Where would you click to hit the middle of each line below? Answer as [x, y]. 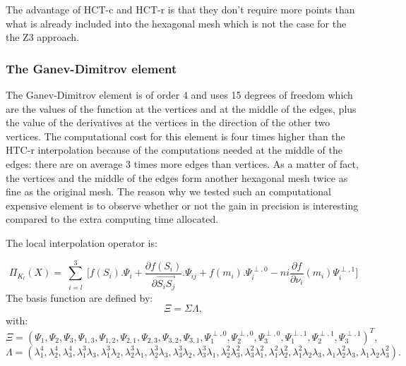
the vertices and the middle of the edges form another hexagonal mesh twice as [177, 177]
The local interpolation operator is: [82, 242]
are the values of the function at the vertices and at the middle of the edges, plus [181, 108]
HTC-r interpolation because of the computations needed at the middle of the [174, 150]
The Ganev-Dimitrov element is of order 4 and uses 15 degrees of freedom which [179, 94]
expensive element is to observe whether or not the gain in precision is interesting [182, 205]
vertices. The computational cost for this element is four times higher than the [175, 136]
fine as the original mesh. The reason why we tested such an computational [168, 191]
